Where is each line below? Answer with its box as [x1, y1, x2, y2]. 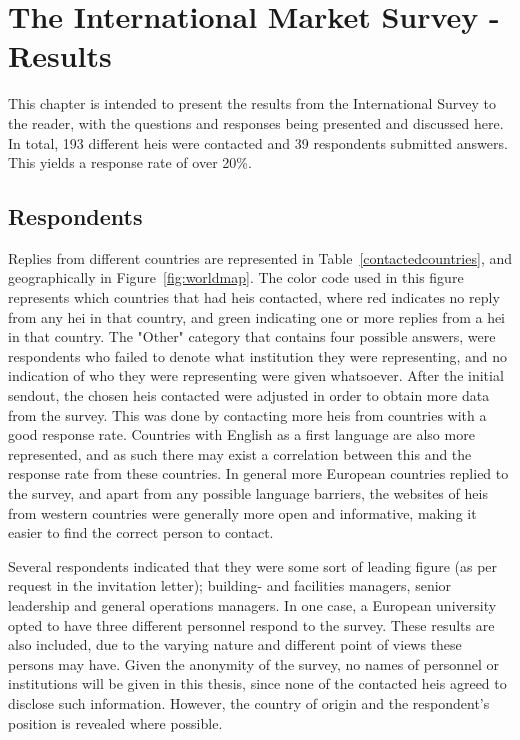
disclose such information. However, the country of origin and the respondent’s [8, 692, 490, 713]
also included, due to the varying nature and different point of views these [8, 634, 462, 655]
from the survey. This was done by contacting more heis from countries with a [8, 404, 487, 425]
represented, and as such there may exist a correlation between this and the [8, 443, 472, 464]
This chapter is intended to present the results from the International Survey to [8, 93, 496, 114]
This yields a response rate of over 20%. [8, 152, 252, 173]
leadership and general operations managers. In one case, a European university [8, 594, 497, 615]
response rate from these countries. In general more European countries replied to [8, 463, 509, 484]
